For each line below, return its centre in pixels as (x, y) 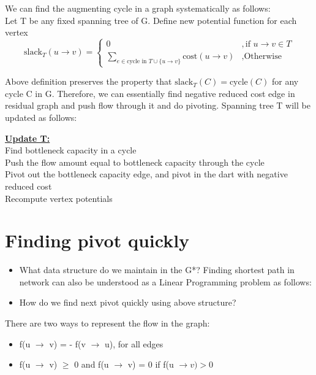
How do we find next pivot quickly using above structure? (128, 302)
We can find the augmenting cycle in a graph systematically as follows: (138, 8)
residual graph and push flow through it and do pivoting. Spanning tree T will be (158, 105)
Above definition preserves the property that (88, 81)
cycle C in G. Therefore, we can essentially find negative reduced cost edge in (150, 93)
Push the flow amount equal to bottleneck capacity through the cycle (135, 162)
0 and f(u (92, 364)
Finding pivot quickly (97, 240)
